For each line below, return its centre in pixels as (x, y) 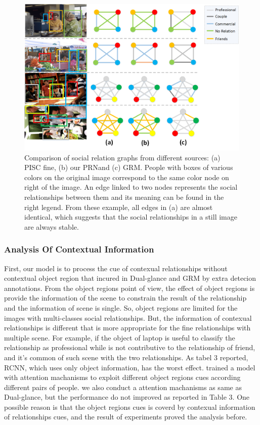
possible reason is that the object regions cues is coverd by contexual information (130, 407)
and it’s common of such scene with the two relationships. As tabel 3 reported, (126, 357)
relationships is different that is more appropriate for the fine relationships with (127, 328)
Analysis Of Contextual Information (79, 249)
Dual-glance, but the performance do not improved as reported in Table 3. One (127, 397)
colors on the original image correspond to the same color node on (127, 177)
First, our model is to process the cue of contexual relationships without (116, 268)
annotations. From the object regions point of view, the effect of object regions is (129, 288)
